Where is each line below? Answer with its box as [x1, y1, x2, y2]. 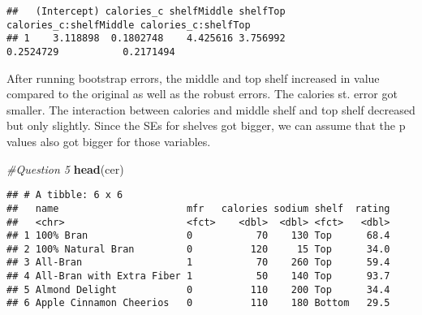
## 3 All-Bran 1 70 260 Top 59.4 [6, 257, 390, 269]
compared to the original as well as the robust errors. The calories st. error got [6, 85, 398, 102]
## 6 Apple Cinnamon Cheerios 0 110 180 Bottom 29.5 [6, 297, 390, 309]
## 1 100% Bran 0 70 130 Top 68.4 [6, 230, 390, 242]
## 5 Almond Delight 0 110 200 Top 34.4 [6, 283, 390, 296]
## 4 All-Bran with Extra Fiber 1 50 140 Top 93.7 [6, 270, 390, 283]
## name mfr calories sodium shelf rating [6, 202, 390, 214]
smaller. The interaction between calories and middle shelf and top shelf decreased [6, 101, 416, 118]
